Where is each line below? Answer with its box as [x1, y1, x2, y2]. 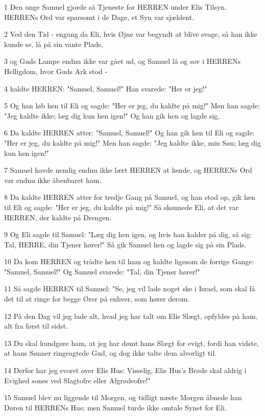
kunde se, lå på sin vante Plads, [4, 38, 103, 49]
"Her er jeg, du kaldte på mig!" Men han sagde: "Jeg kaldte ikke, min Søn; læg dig [4, 137, 261, 148]
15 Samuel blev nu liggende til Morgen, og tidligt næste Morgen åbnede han [4, 392, 242, 403]
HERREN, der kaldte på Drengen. [4, 212, 112, 222]
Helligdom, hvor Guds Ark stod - [4, 65, 108, 76]
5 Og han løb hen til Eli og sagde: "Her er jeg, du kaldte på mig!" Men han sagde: [4, 100, 260, 111]
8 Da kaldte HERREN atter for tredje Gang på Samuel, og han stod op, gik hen [4, 192, 255, 202]
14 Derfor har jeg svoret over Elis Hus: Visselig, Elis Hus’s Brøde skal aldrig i [4, 365, 247, 376]
